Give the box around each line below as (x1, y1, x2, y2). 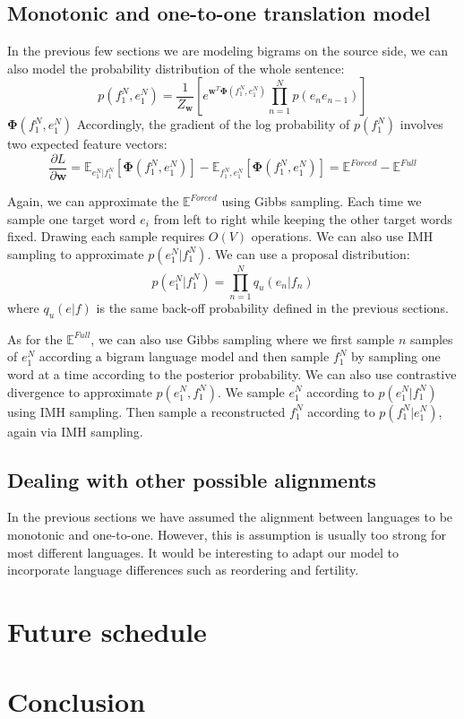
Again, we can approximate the (7, 192, 179, 211)
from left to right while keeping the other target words (153, 209, 452, 228)
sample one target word (7, 209, 136, 228)
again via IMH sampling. (7, 421, 143, 440)
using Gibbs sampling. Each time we (221, 192, 422, 211)
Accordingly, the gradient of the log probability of (76, 115, 350, 134)
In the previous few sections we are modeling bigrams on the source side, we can (7, 41, 449, 60)
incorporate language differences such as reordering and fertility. (7, 560, 359, 579)
